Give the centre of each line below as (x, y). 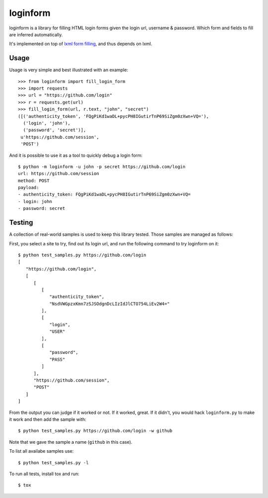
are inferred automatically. (36, 34)
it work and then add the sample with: (48, 419)
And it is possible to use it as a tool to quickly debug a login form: (76, 155)
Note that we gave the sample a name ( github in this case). (71, 442)
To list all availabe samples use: (41, 451)
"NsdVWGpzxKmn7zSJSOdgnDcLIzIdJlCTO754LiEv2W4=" (109, 304)
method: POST (34, 181)
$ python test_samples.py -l (53, 462)
